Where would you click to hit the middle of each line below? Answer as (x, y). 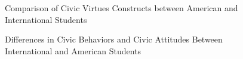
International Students (46, 19)
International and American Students (73, 50)
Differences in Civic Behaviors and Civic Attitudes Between (114, 39)
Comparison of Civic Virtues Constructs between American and (121, 8)
